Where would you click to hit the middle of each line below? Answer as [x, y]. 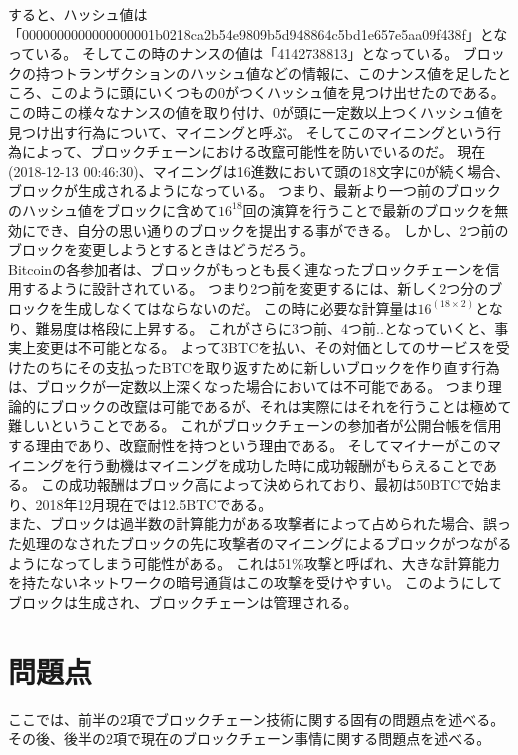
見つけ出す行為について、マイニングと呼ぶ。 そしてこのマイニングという [248, 131]
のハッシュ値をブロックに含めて [113, 209]
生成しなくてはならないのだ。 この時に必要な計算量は [240, 307]
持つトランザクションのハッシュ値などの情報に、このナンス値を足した [266, 72]
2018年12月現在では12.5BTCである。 [154, 503]
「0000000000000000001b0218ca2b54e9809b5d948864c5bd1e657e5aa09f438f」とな [258, 33]
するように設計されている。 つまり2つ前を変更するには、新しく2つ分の [255, 288]
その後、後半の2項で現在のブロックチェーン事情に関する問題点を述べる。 [249, 738]
